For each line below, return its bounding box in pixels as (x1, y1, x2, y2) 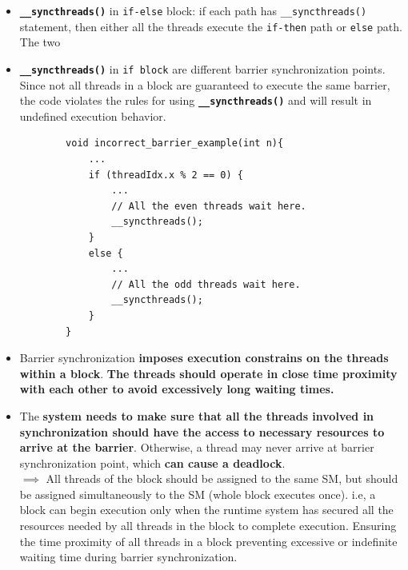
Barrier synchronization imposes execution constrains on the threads (19, 349, 389, 366)
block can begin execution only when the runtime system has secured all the (19, 501, 394, 518)
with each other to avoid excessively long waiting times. (19, 381, 334, 397)
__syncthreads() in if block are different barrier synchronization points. (19, 60, 386, 77)
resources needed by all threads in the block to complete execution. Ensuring (19, 517, 397, 534)
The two (19, 34, 61, 50)
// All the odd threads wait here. (111, 278, 301, 290)
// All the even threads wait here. (111, 200, 306, 212)
